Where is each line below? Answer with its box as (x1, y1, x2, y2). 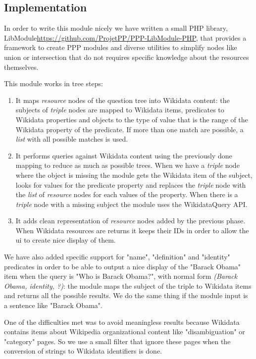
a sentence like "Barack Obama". (4, 300, 102, 310)
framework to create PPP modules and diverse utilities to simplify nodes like (4, 42, 237, 52)
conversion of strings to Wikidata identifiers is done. (4, 346, 162, 356)
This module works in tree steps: (4, 78, 103, 89)
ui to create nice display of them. (15, 235, 116, 245)
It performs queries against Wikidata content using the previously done (15, 150, 232, 160)
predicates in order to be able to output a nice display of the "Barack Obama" (4, 261, 241, 271)
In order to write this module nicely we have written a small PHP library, (4, 23, 228, 33)
